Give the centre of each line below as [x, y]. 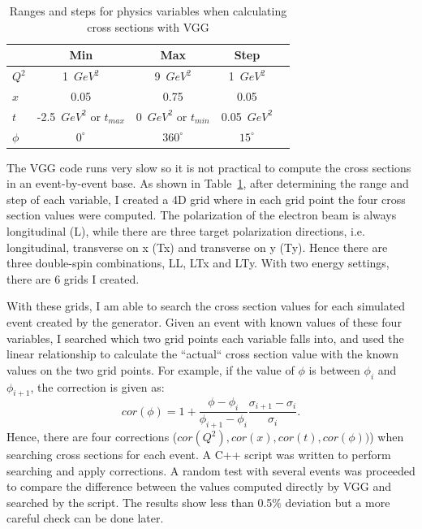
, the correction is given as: [97, 386]
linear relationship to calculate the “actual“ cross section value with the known [203, 354]
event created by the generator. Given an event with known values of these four [204, 322]
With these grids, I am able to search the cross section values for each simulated [206, 306]
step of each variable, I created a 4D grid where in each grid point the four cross [206, 199]
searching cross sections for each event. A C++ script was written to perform [199, 454]
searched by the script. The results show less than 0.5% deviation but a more [198, 502]
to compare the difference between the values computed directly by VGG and [199, 486]
